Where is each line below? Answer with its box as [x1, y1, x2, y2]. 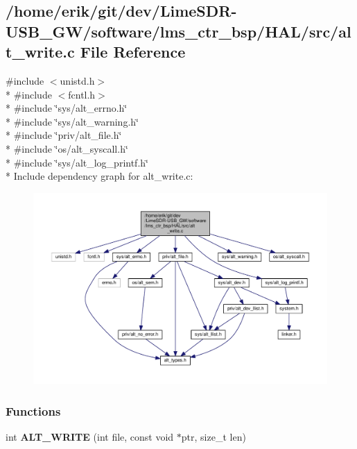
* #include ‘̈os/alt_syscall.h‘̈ [6, 141, 128, 155]
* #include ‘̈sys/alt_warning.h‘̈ [6, 114, 139, 128]
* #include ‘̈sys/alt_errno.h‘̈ [6, 101, 128, 115]
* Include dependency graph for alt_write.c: [6, 169, 193, 183]
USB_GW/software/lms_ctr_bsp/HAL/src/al [6, 20, 351, 42]
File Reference [80, 41, 186, 62]
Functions [6, 402, 61, 419]
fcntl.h [68, 87, 96, 101]
